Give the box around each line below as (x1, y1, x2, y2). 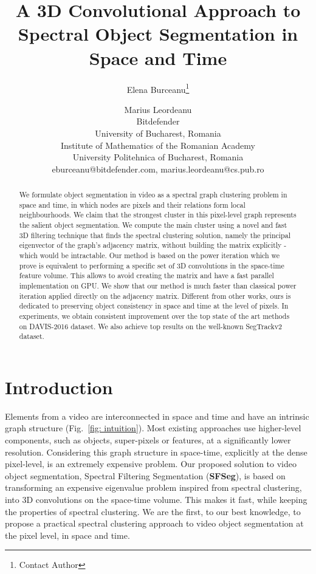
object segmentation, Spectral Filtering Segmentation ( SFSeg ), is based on (5, 469, 286, 482)
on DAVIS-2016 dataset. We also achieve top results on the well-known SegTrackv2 (19, 321, 282, 331)
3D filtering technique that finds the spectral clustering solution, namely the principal (19, 230, 290, 240)
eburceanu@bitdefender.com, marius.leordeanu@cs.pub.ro (52, 162, 264, 175)
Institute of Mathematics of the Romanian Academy (61, 138, 255, 151)
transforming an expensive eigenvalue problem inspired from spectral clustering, (5, 481, 302, 494)
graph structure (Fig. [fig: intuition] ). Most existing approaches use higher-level (5, 422, 301, 434)
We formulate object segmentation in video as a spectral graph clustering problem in (19, 190, 287, 200)
